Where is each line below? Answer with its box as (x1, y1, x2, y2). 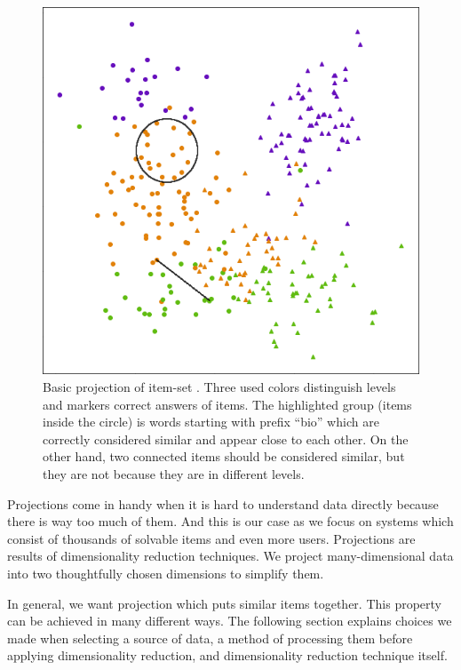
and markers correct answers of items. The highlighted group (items (43, 395, 412, 413)
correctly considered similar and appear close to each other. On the (43, 429, 409, 448)
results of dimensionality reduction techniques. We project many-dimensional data (7, 546, 454, 565)
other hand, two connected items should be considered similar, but (43, 447, 405, 466)
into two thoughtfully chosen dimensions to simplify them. (7, 563, 324, 582)
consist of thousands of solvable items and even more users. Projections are (7, 529, 416, 547)
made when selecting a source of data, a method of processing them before (7, 628, 413, 647)
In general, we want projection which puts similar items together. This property (7, 594, 441, 612)
